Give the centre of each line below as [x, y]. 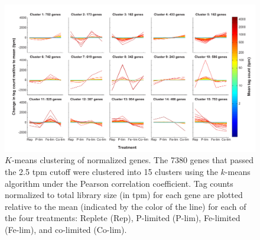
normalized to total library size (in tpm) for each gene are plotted [124, 195]
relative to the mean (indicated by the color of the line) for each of [126, 206]
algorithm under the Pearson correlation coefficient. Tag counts [119, 183]
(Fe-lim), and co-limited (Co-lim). [66, 229]
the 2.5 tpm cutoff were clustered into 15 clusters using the [111, 172]
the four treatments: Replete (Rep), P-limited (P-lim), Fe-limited [123, 218]
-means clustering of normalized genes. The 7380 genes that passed [133, 160]
